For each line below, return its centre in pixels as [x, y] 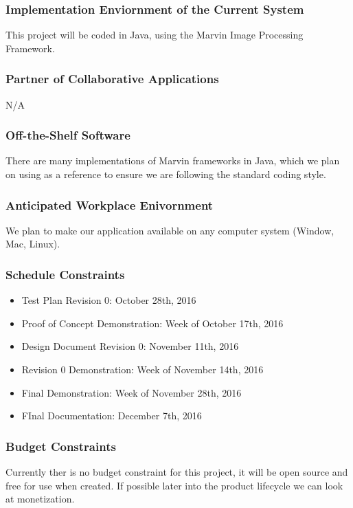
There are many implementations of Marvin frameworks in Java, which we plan [173, 161]
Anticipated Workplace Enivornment [110, 205]
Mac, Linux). [33, 244]
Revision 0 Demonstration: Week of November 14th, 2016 [143, 369]
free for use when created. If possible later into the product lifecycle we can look [174, 485]
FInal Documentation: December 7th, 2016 [112, 416]
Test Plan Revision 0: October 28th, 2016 [109, 300]
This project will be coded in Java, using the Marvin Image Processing [155, 35]
